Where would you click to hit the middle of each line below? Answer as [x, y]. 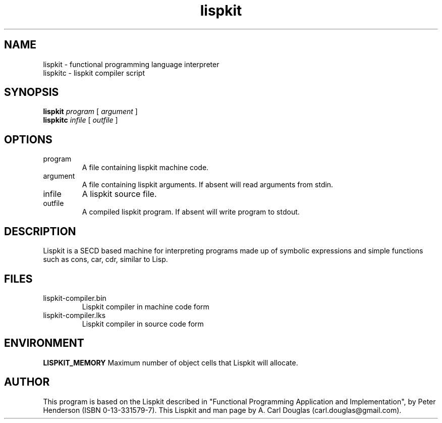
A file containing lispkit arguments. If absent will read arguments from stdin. [208, 185]
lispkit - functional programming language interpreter [131, 64]
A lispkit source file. [119, 194]
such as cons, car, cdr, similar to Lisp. [105, 259]
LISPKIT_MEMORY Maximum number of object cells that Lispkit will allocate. [171, 362]
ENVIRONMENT [44, 343]
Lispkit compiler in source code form [143, 324]
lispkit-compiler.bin [75, 298]
